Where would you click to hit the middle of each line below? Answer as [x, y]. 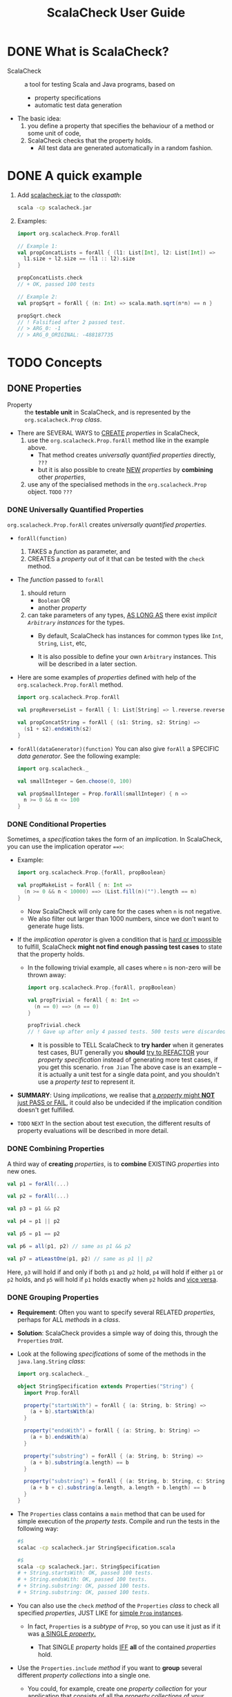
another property [62, 608]
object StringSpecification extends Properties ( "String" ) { [105, 1386]
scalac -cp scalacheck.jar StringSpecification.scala [96, 1548]
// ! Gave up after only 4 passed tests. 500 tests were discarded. [128, 1032]
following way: [38, 1528]
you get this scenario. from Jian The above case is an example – [130, 1067]
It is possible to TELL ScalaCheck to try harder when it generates [131, 1045]
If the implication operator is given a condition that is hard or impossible [119, 939]
